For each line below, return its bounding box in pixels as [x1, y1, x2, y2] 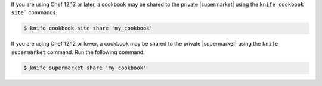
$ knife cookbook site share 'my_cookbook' [23, 25, 153, 32]
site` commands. [11, 9, 58, 16]
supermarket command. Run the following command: [11, 48, 145, 56]
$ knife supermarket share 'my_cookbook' [23, 64, 147, 71]
